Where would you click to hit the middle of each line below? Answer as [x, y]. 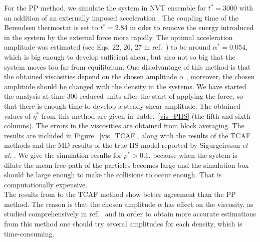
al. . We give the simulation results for [63, 155]
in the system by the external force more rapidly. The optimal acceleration [118, 37]
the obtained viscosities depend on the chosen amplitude [91, 76]
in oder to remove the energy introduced [192, 27]
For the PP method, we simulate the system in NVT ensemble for [105, 8]
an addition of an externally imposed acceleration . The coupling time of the [121, 17]
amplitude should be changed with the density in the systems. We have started [125, 86]
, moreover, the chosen [220, 76]
